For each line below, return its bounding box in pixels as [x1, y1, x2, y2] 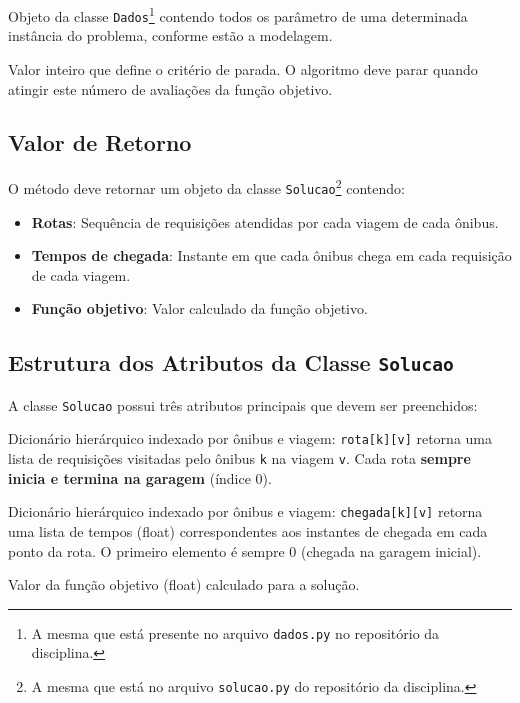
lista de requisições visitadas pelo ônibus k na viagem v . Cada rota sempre [8, 448, 471, 469]
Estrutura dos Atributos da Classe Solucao [8, 347, 454, 378]
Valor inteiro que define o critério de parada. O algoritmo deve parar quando [8, 58, 478, 79]
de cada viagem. [31, 264, 131, 285]
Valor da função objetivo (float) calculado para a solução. [8, 574, 360, 595]
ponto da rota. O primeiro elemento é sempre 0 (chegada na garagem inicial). [8, 540, 482, 561]
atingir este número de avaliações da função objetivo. [8, 78, 333, 99]
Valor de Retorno [8, 127, 192, 158]
